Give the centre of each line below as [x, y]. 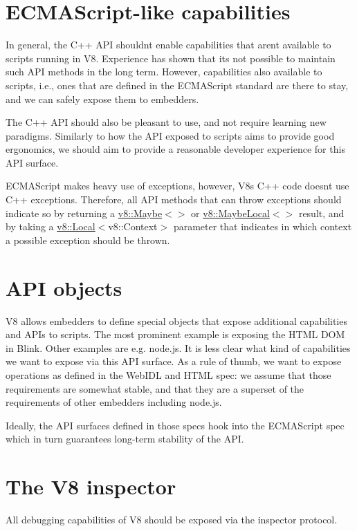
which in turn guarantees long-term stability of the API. [125, 439]
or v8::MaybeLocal [230, 213]
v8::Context [133, 226]
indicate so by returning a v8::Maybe [84, 213]
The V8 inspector [91, 486]
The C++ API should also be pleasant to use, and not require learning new [166, 122]
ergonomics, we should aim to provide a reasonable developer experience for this [175, 149]
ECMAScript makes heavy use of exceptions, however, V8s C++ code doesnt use [177, 186]
